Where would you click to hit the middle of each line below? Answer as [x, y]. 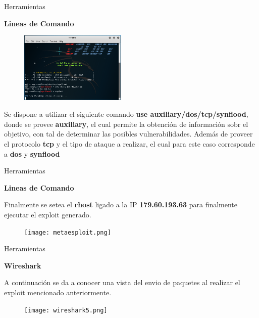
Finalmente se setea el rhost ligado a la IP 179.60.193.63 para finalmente [121, 205]
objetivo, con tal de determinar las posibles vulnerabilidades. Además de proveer [128, 134]
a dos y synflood [32, 153]
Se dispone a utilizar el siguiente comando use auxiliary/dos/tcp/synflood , [126, 114]
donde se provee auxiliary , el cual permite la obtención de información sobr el [126, 124]
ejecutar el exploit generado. [48, 214]
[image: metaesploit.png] [68, 232]
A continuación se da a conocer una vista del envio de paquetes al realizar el [122, 282]
